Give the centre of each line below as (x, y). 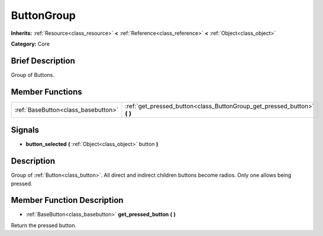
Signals (25, 130)
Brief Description (43, 61)
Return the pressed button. (44, 225)
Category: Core (30, 44)
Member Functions (46, 92)
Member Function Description (67, 200)
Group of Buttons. (33, 75)
